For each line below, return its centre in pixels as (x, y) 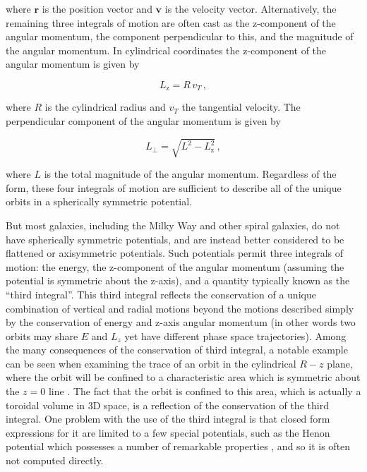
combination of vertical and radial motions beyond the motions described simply (180, 308)
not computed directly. (55, 460)
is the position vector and (97, 8)
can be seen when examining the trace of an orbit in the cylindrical (151, 363)
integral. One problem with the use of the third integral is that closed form (168, 419)
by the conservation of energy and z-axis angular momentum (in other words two (181, 322)
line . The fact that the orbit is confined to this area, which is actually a (205, 391)
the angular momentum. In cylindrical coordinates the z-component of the (166, 50)
